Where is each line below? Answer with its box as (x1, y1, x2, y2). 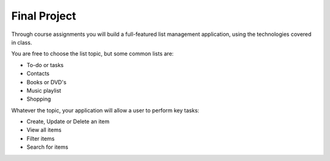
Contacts (26, 70, 50, 77)
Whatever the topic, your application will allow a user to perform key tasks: (11, 107, 200, 114)
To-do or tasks (26, 61, 64, 68)
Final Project (11, 9, 76, 23)
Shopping (26, 95, 51, 103)
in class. (11, 38, 32, 46)
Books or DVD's (26, 78, 67, 85)
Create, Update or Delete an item (26, 118, 110, 125)
